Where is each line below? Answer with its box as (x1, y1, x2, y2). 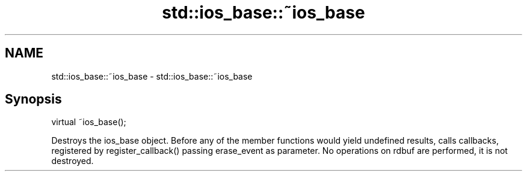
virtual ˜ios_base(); (51, 117, 126, 128)
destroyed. (51, 156, 94, 166)
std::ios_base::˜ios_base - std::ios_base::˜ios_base (51, 71, 253, 81)
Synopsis (5, 92, 62, 107)
